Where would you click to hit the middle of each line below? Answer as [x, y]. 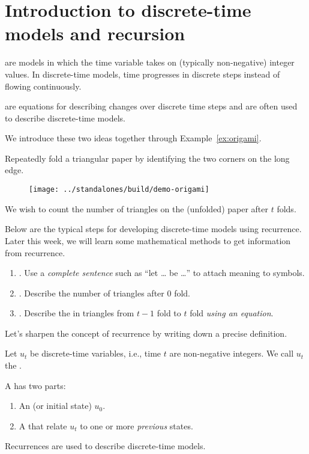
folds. [286, 208]
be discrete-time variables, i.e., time [96, 353]
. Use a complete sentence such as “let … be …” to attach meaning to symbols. [162, 273]
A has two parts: [35, 385]
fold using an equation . [232, 313]
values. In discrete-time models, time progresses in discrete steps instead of [142, 74]
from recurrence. [35, 252]
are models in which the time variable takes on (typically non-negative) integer [150, 62]
